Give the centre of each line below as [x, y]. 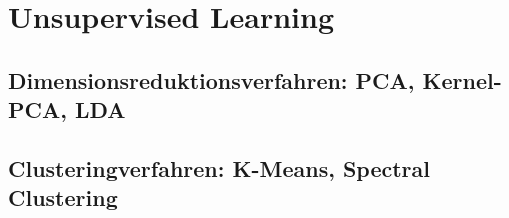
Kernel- [462, 79]
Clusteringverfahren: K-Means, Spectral [219, 167]
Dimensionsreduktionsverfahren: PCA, [211, 79]
